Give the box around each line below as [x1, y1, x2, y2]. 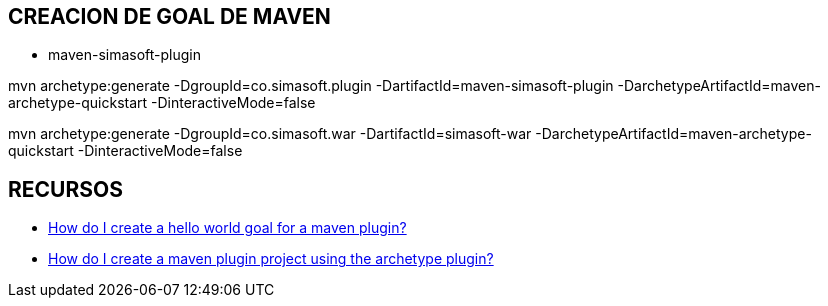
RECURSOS [8, 176, 123, 202]
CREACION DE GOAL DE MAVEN [8, 4, 331, 29]
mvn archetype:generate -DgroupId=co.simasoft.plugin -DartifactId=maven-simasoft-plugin [8, 77, 614, 95]
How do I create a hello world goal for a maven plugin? [48, 219, 407, 237]
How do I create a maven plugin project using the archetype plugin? [48, 250, 494, 268]
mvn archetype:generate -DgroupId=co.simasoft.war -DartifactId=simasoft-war [8, 125, 532, 143]
